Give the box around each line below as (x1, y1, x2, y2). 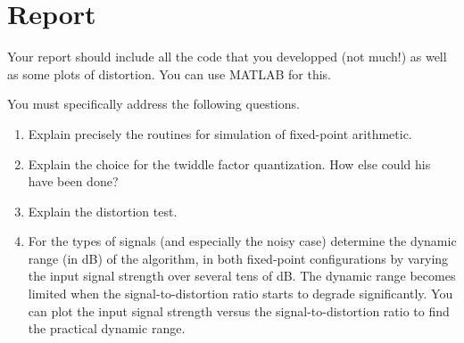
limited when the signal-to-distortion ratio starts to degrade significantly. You (28, 284, 453, 303)
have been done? (28, 172, 119, 191)
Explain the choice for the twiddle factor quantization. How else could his (28, 154, 431, 173)
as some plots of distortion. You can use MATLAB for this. (7, 64, 331, 83)
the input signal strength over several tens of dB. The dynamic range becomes (28, 266, 456, 285)
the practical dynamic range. (28, 319, 186, 338)
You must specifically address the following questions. (7, 94, 300, 113)
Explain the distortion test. (28, 201, 178, 220)
